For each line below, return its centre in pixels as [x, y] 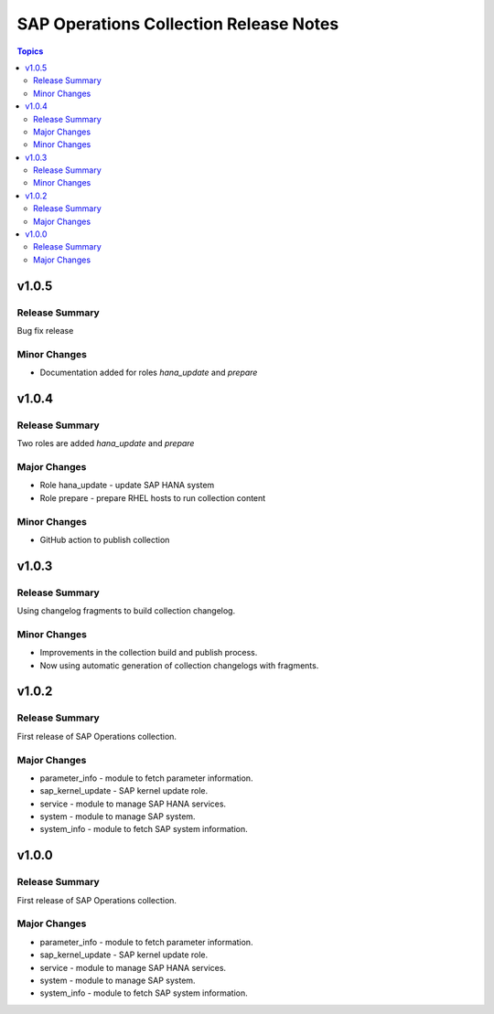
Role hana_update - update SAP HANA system [127, 486]
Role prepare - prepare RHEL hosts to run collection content [153, 497]
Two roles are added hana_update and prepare [106, 443]
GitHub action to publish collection [105, 539]
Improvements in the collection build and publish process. [149, 653]
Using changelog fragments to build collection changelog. [126, 611]
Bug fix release [45, 330]
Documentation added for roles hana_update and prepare [149, 373]
